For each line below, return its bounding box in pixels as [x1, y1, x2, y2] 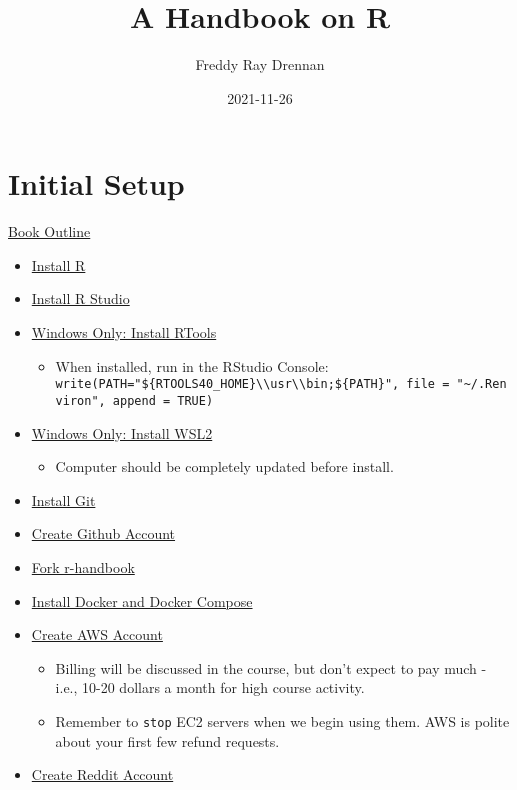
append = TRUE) [112, 393, 214, 408]
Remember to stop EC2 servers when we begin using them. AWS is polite [55, 710, 510, 731]
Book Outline [8, 221, 91, 242]
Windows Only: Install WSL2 [31, 422, 213, 443]
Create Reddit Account [31, 764, 174, 785]
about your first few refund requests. [55, 730, 280, 751]
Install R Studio [31, 288, 130, 309]
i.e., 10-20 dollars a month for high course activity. [55, 677, 365, 698]
